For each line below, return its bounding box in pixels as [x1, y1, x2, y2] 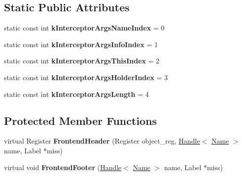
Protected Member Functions [4, 113, 157, 128]
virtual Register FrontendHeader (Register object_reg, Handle [4, 136, 200, 146]
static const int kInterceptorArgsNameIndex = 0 [4, 23, 165, 33]
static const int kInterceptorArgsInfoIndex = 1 [4, 39, 158, 49]
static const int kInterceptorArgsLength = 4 [4, 88, 149, 99]
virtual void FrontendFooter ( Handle [4, 162, 122, 172]
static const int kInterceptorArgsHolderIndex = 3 [4, 72, 168, 82]
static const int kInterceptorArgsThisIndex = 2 [4, 56, 160, 66]
